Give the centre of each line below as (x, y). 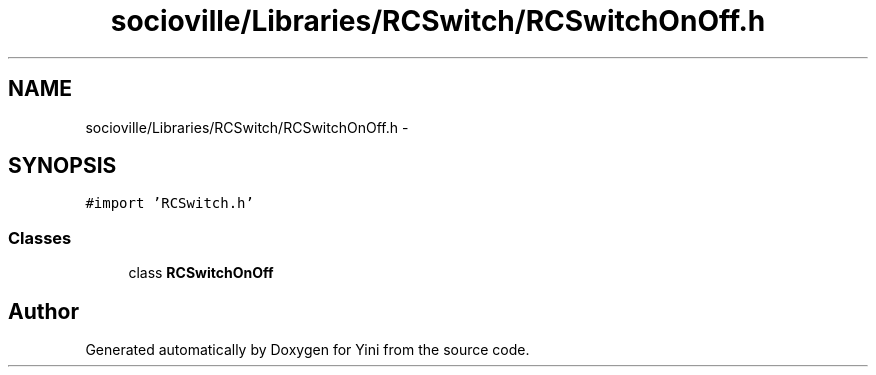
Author (43, 311)
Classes (40, 237)
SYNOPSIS (62, 166)
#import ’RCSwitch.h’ (169, 203)
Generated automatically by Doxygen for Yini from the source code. (307, 350)
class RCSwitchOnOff (201, 273)
